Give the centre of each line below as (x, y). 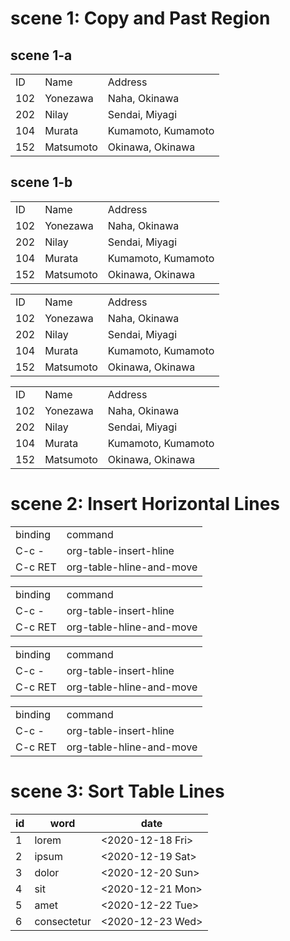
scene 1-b (41, 182)
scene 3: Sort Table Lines (117, 791)
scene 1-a (41, 55)
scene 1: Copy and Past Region (140, 18)
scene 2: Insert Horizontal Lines (145, 504)
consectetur (63, 921)
